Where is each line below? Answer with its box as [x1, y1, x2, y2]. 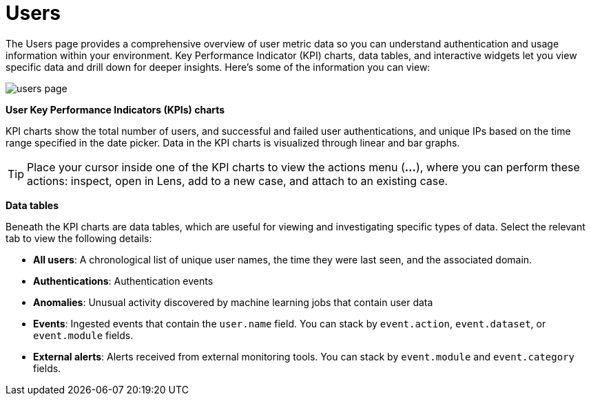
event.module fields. [33, 329, 134, 341]
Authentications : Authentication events [33, 274, 214, 287]
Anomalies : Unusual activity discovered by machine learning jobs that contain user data [33, 296, 433, 308]
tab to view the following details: [6, 232, 152, 244]
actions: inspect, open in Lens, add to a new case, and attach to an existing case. [27, 173, 448, 188]
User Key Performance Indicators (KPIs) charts [6, 103, 225, 116]
